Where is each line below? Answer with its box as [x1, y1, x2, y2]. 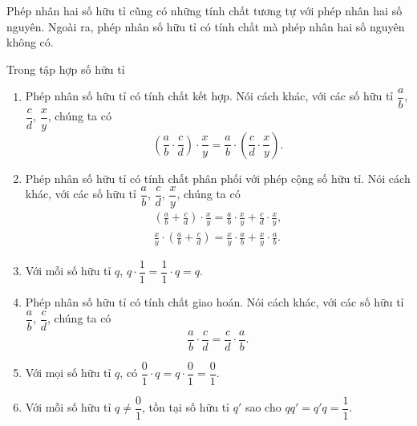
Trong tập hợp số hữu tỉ [6, 60, 125, 77]
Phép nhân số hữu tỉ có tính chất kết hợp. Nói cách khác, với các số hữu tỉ [25, 87, 394, 104]
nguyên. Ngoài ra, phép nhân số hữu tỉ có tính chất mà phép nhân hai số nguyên [6, 18, 405, 34]
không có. [6, 34, 54, 51]
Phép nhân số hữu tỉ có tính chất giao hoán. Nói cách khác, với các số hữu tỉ [25, 293, 404, 310]
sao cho [245, 399, 281, 416]
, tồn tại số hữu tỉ [142, 399, 229, 416]
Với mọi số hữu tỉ [25, 364, 111, 381]
